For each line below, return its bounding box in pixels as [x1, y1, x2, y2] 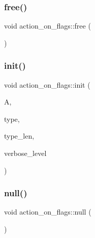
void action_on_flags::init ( [4, 79, 90, 90]
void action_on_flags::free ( [4, 20, 91, 31]
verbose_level [4, 148, 47, 158]
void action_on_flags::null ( [4, 206, 91, 217]
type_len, [4, 130, 35, 141]
